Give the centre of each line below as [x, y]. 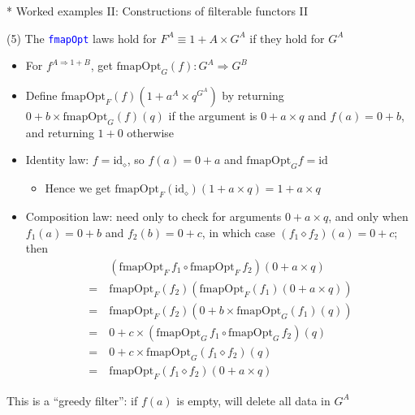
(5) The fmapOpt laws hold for [82, 38]
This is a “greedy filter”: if [72, 400]
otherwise [151, 132]
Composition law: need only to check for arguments [153, 216]
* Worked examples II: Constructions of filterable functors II [158, 11]
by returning [253, 95]
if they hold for [287, 38]
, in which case [238, 232]
